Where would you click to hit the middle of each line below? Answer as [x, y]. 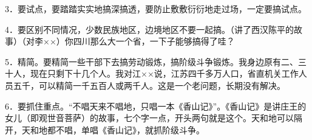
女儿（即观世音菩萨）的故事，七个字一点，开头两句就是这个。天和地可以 [149, 118]
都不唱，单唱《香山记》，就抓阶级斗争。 [126, 129]
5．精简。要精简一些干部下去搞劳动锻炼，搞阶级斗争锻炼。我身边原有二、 [151, 61]
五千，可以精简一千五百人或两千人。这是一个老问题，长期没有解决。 [149, 85]
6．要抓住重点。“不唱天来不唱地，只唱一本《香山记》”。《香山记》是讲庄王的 [156, 106]
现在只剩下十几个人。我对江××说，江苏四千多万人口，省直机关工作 [164, 73]
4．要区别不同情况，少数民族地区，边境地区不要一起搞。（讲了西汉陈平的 [149, 29]
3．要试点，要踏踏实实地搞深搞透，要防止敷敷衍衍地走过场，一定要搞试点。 [156, 9]
